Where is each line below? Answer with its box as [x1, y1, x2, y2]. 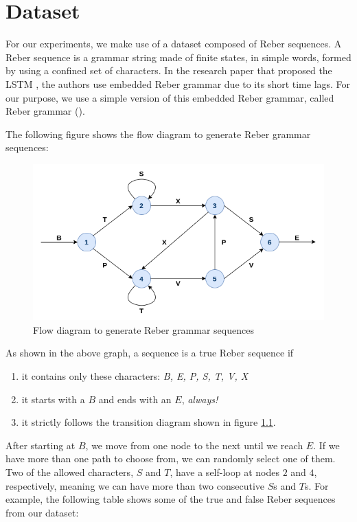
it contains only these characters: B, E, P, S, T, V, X [21, 368, 249, 383]
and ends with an [98, 391, 172, 406]
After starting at [5, 438, 76, 452]
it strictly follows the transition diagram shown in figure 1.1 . [21, 415, 276, 429]
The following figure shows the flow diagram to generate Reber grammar [5, 126, 311, 141]
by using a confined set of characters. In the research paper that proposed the [5, 63, 332, 78]
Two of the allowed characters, [5, 464, 134, 479]
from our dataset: [5, 505, 79, 519]
